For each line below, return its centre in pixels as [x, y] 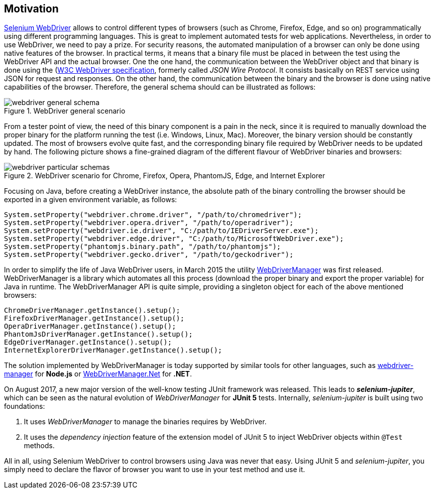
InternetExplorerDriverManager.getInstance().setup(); [113, 350]
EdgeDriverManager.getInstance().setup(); [88, 342]
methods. [39, 446]
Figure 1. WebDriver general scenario [65, 111]
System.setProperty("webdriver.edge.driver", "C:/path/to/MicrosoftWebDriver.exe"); [174, 239]
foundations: [25, 406]
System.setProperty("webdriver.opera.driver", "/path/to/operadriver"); [149, 223]
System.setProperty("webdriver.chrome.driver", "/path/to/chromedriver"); [153, 215]
